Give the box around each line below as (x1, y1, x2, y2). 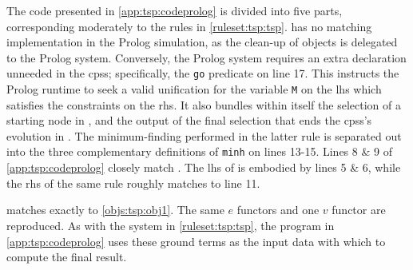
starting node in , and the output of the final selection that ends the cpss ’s (6, 112, 372, 129)
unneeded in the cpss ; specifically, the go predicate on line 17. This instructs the (6, 65, 399, 81)
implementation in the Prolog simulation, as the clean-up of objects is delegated (6, 34, 398, 50)
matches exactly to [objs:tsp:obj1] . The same (6, 201, 224, 218)
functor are (332, 201, 386, 218)
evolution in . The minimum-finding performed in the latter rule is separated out (6, 127, 402, 144)
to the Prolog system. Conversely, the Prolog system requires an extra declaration (6, 49, 407, 66)
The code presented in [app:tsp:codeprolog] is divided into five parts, (6, 2, 343, 18)
